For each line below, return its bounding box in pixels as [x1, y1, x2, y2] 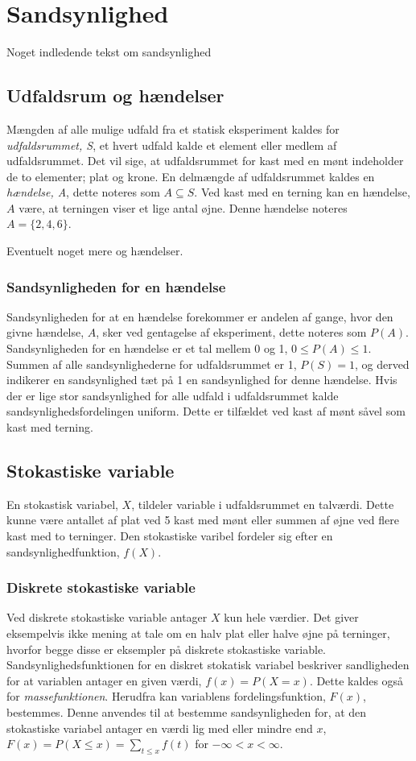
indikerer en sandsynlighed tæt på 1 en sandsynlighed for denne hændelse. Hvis [6, 371, 397, 388]
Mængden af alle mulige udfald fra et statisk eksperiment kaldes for [6, 120, 340, 137]
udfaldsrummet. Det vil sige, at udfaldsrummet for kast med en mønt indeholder [6, 152, 404, 169]
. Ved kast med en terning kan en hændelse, [194, 184, 410, 201]
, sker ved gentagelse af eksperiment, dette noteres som [96, 324, 367, 341]
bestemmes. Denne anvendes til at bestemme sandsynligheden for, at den [6, 704, 367, 720]
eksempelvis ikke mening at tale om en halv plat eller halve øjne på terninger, [6, 625, 390, 642]
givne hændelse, [6, 324, 84, 341]
